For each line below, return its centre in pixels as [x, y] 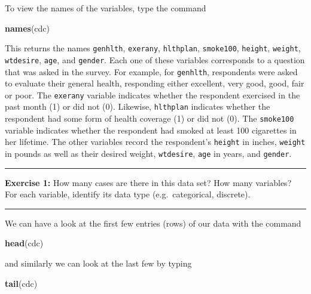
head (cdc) [24, 243]
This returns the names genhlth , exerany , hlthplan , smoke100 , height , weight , [153, 48]
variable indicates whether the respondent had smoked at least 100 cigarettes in [151, 130]
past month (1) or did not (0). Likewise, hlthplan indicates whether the [138, 106]
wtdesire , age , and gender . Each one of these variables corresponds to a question [155, 59]
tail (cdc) [21, 283]
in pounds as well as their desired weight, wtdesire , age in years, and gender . [148, 153]
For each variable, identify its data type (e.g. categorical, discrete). [128, 194]
